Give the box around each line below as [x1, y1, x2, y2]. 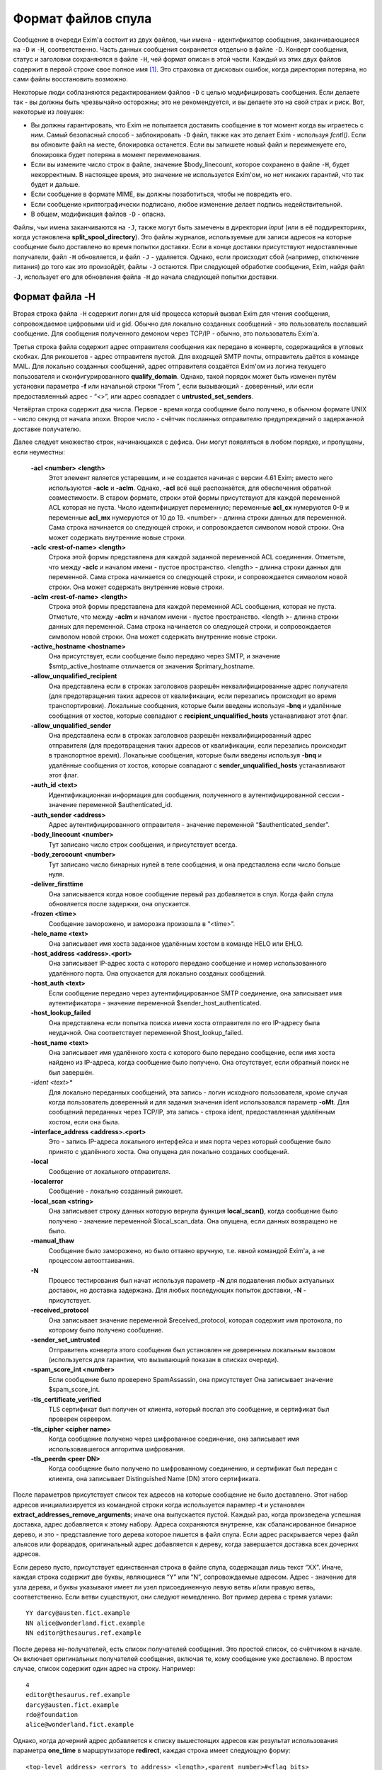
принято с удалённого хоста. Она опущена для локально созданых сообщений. [48, 1147, 289, 1155]
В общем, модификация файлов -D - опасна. [30, 210, 166, 219]
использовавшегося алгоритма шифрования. [48, 1444, 185, 1453]
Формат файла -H [13, 291, 95, 303]
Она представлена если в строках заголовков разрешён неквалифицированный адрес [48, 731, 312, 740]
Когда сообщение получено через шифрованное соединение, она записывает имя [48, 1434, 300, 1444]
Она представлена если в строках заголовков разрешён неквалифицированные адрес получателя [48, 682, 348, 690]
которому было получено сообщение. [48, 1325, 164, 1334]
